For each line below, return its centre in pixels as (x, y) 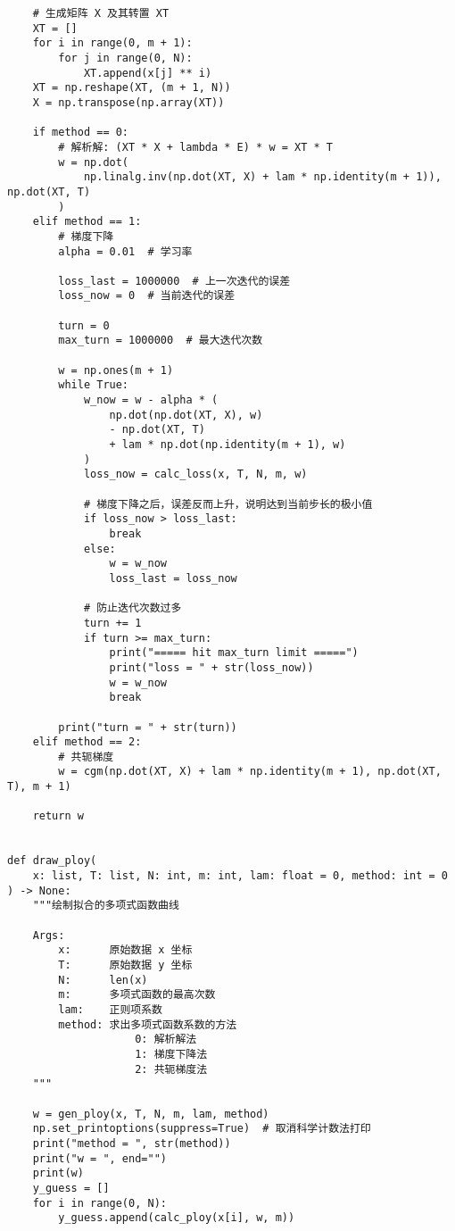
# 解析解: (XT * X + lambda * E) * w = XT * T (195, 147)
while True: (94, 385)
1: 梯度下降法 (171, 1054)
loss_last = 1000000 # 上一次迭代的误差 (174, 281)
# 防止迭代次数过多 (132, 608)
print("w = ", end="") (99, 1158)
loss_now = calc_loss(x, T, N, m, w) (195, 474)
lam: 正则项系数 (111, 1009)
